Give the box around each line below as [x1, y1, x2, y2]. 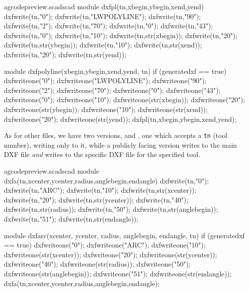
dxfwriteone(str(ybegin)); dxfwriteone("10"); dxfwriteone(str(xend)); [4, 104, 208, 114]
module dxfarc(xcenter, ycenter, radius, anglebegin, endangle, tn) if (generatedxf [4, 230, 245, 240]
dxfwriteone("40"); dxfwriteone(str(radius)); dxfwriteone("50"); [4, 259, 191, 269]
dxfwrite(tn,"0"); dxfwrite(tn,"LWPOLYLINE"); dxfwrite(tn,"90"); [4, 11, 201, 21]
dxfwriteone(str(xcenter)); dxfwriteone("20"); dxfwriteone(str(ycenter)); [4, 249, 217, 259]
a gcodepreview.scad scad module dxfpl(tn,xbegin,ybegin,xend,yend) [4, 1, 204, 11]
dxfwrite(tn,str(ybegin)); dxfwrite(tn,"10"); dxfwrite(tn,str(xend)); [4, 40, 202, 50]
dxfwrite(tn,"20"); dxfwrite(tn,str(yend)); [4, 49, 126, 59]
